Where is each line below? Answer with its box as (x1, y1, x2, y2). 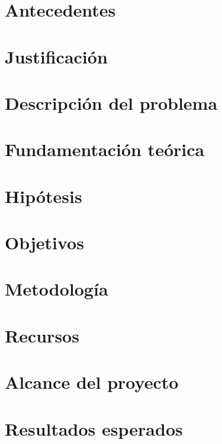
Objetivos (5, 230, 84, 255)
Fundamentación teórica (5, 137, 205, 161)
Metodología (5, 277, 108, 301)
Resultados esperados (5, 416, 183, 440)
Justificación (5, 44, 108, 68)
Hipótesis (5, 183, 82, 208)
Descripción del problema (5, 90, 218, 115)
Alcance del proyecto (5, 370, 179, 394)
